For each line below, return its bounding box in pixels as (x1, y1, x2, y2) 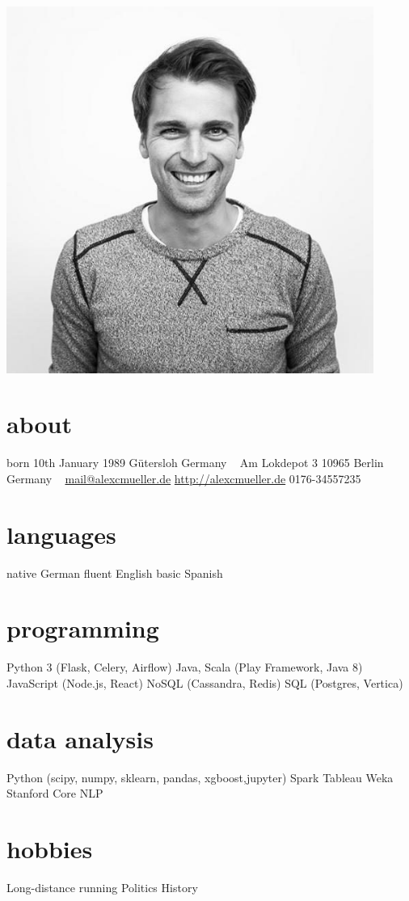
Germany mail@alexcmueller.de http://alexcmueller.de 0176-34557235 (6, 469, 361, 486)
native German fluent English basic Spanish (6, 564, 223, 581)
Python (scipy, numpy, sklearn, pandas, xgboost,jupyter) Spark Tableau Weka (6, 768, 394, 785)
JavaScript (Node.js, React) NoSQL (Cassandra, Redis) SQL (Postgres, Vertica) (6, 674, 403, 691)
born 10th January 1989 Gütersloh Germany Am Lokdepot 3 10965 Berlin (6, 454, 384, 471)
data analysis (6, 722, 154, 755)
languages (6, 517, 116, 550)
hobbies (6, 832, 93, 865)
